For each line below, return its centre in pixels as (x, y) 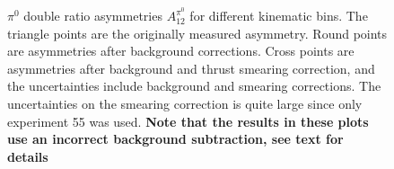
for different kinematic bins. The (279, 16)
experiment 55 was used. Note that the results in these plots (188, 121)
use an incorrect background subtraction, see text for (175, 139)
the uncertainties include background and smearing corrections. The (194, 86)
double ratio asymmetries (93, 16)
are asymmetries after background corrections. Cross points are (181, 51)
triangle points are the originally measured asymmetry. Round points (197, 33)
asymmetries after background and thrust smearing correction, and (191, 68)
